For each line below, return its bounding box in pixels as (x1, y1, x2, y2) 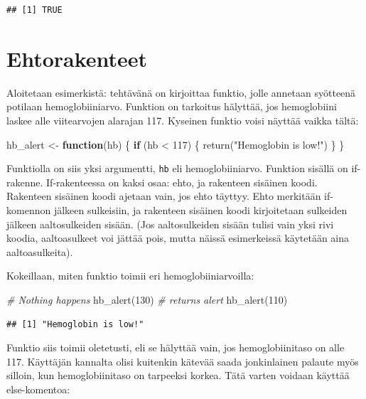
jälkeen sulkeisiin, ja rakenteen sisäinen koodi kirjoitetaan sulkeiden (53, 202, 348, 217)
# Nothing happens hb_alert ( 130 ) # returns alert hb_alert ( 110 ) (6, 292, 288, 307)
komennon (6, 202, 51, 217)
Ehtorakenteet (6, 43, 148, 73)
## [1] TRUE (6, 5, 63, 15)
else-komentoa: (6, 381, 70, 396)
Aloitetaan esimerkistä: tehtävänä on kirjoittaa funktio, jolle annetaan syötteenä (6, 85, 356, 100)
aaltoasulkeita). (6, 244, 73, 259)
